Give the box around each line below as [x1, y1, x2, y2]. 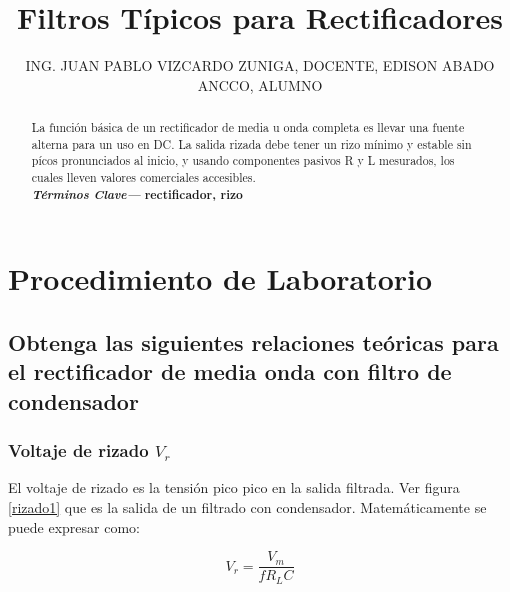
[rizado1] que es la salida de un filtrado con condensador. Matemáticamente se [8, 496, 487, 517]
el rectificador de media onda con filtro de [8, 356, 452, 387]
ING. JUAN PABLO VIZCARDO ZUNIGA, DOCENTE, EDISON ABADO [25, 55, 495, 76]
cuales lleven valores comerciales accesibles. [31, 169, 256, 186]
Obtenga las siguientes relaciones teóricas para [8, 326, 499, 357]
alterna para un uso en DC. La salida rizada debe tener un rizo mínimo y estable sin [31, 135, 472, 152]
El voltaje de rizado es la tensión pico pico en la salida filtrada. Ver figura [8, 477, 460, 498]
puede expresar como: [8, 516, 140, 537]
